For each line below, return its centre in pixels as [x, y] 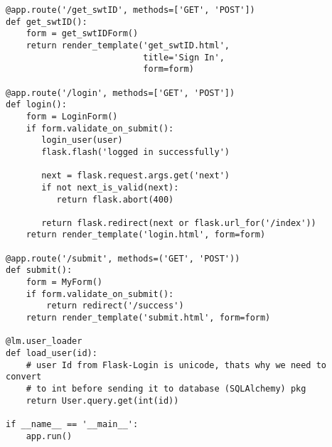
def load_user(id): [52, 354]
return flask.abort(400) [115, 199]
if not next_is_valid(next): [110, 187]
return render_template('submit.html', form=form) [148, 318]
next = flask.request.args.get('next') [135, 176]
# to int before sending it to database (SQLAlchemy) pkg [166, 389]
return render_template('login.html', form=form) [146, 235]
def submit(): [39, 270]
